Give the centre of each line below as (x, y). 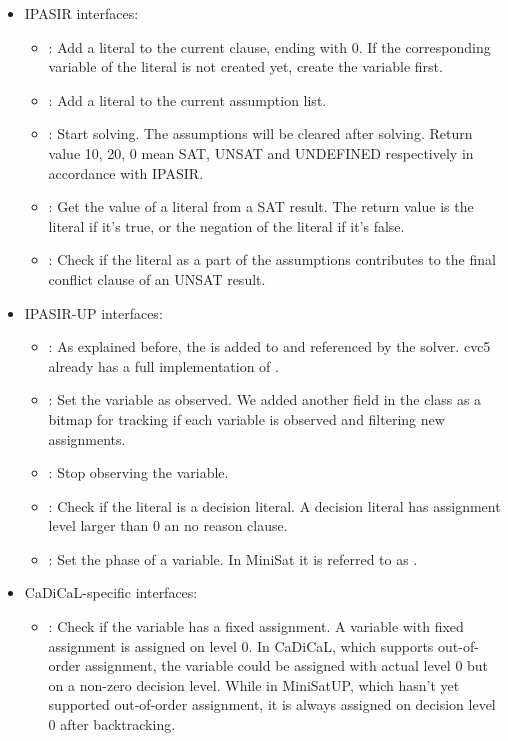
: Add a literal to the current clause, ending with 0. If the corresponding (269, 46)
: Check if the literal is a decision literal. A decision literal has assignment (274, 505)
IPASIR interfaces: (81, 13)
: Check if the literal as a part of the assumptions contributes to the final (272, 259)
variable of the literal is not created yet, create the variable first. (245, 66)
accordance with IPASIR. (126, 172)
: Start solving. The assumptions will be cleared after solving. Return (260, 133)
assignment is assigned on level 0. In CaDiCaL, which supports (241, 645)
